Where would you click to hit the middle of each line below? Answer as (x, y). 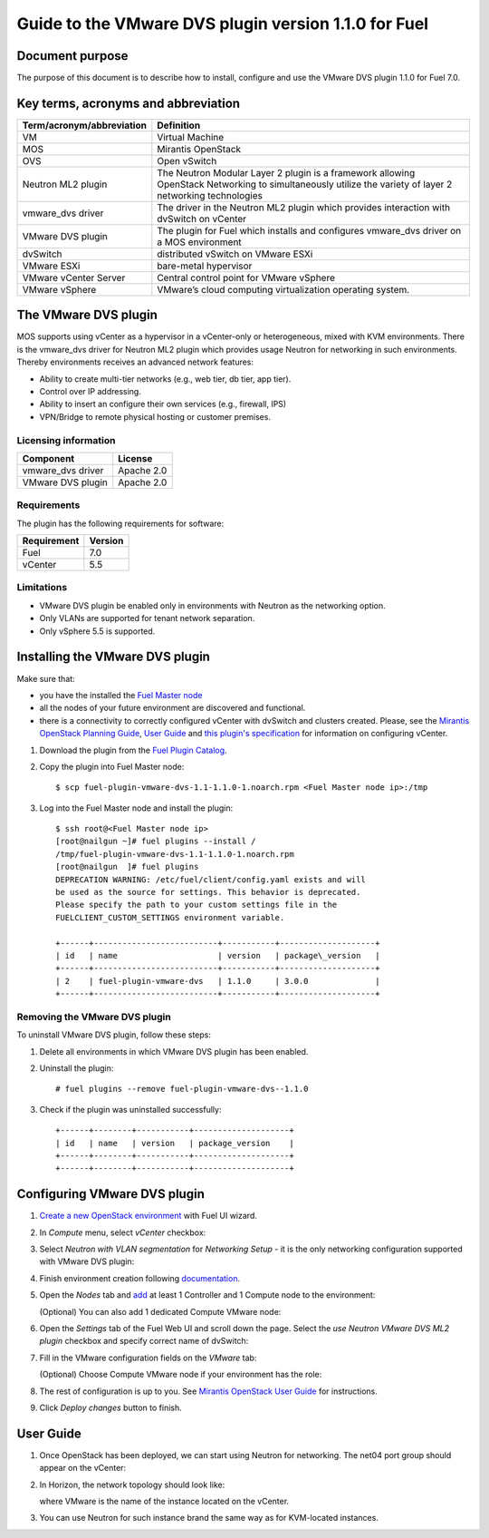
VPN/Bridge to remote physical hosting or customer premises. (155, 416)
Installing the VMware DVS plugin (113, 657)
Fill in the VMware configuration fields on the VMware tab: (148, 1358)
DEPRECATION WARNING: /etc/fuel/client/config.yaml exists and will (211, 879)
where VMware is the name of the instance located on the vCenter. (164, 1502)
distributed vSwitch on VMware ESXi (235, 254)
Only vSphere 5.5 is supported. (97, 631)
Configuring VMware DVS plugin (111, 1194)
